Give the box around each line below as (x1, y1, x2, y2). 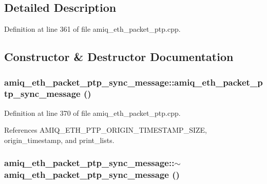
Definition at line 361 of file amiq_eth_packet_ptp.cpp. (4, 24, 181, 34)
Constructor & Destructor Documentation (4, 49, 234, 65)
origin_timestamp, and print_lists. (4, 134, 115, 145)
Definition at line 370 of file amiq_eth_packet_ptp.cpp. (4, 107, 181, 118)
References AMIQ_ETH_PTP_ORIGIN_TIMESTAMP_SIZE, (4, 125, 207, 135)
